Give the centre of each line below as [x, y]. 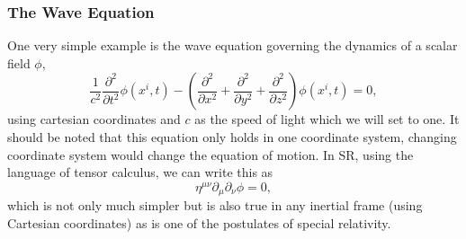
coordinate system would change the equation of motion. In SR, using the [211, 154]
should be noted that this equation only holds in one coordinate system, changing [232, 137]
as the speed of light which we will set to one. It [327, 119]
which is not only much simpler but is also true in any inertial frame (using [215, 205]
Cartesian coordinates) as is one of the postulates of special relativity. [199, 222]
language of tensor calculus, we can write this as [140, 172]
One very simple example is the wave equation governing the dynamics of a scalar [233, 45]
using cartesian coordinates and [94, 119]
